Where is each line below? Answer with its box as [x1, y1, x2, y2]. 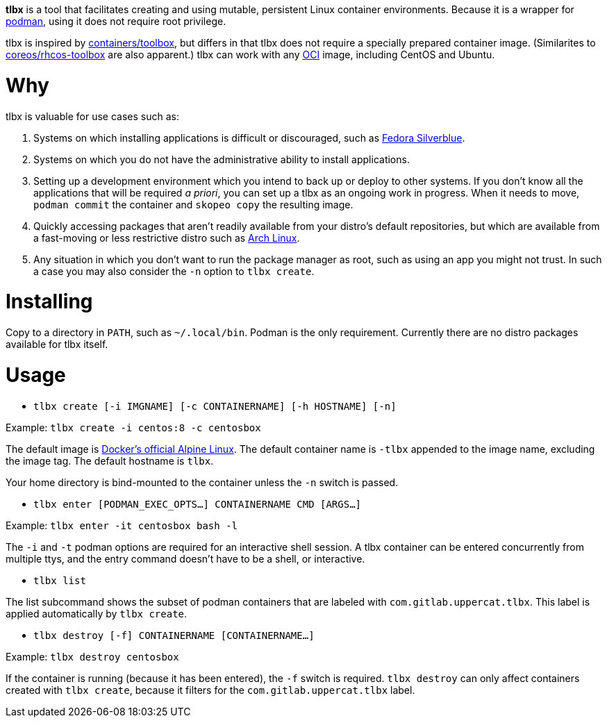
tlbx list [33, 574, 86, 586]
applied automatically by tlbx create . [6, 607, 188, 620]
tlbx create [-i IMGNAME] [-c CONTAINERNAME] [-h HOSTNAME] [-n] [33, 400, 397, 412]
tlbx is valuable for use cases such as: [6, 110, 179, 122]
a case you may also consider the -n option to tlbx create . [33, 265, 315, 277]
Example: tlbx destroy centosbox [6, 650, 179, 663]
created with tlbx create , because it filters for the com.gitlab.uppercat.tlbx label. [6, 683, 415, 696]
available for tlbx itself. [6, 338, 108, 350]
